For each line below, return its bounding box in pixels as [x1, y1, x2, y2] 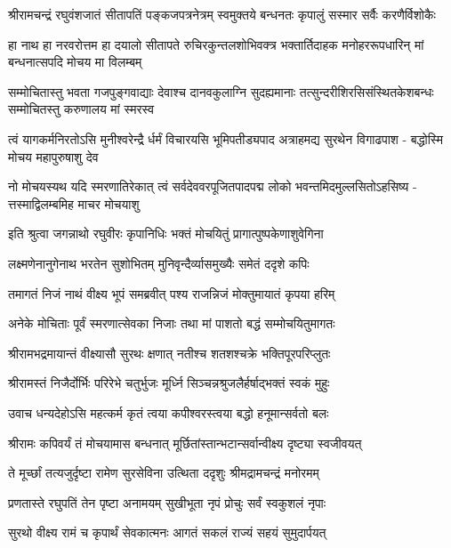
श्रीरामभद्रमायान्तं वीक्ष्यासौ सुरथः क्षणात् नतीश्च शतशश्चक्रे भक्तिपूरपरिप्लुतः [8, 343, 331, 362]
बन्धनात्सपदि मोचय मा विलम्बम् [8, 52, 142, 71]
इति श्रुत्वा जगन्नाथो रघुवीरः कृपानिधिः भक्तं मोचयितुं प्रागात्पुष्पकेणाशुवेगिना [8, 224, 324, 243]
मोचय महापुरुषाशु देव [8, 147, 99, 165]
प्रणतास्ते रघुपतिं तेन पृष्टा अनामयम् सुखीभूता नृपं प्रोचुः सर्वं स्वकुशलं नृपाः [8, 493, 326, 512]
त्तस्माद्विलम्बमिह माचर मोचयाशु [8, 194, 140, 213]
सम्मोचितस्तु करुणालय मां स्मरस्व [8, 100, 155, 118]
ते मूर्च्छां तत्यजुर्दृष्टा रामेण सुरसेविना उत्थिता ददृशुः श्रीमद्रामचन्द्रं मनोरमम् [8, 463, 319, 482]
